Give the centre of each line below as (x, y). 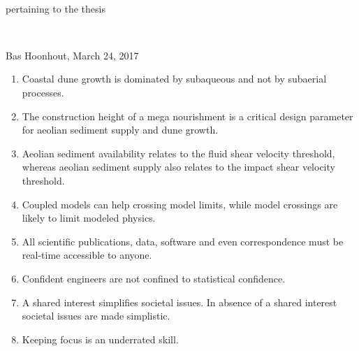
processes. (43, 92)
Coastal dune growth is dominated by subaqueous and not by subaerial (174, 79)
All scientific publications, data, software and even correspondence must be (183, 241)
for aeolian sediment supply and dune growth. (120, 130)
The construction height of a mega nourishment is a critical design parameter (188, 116)
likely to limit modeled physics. (89, 218)
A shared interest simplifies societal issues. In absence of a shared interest (179, 302)
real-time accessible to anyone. (87, 255)
